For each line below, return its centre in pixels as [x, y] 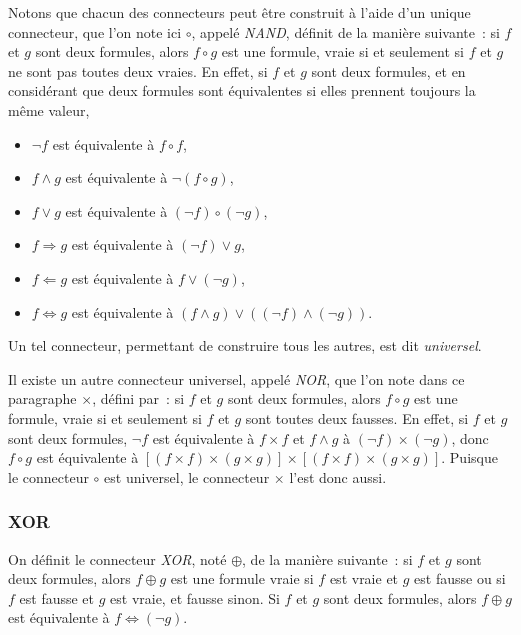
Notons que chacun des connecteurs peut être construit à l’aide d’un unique [239, 12]
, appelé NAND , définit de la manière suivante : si [345, 31]
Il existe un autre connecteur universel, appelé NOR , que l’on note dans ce [236, 378]
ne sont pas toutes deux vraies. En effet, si [138, 70]
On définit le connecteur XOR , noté [117, 558]
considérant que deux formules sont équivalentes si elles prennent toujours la [242, 90]
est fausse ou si [460, 578]
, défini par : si [138, 398]
